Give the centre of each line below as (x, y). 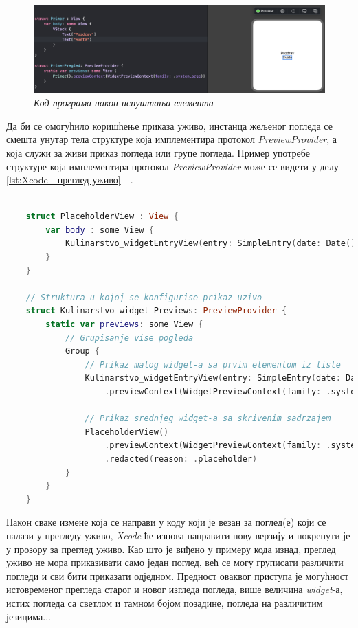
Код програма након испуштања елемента (124, 103)
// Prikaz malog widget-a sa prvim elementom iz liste (213, 365)
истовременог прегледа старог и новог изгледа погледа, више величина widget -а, (175, 589)
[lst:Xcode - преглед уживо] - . (70, 180)
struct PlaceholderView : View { (102, 217)
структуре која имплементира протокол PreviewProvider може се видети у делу (172, 166)
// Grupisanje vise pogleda (129, 338)
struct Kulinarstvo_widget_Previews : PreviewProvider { (156, 311)
